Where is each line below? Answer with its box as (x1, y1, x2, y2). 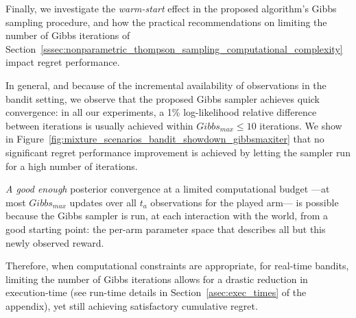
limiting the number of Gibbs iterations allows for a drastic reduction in (5, 271, 308, 286)
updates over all (69, 195, 137, 209)
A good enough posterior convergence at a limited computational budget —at (5, 182, 330, 196)
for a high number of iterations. (5, 158, 138, 173)
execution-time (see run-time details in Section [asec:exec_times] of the (5, 285, 307, 299)
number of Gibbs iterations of (5, 28, 130, 42)
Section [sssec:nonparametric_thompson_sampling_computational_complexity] (5, 41, 343, 56)
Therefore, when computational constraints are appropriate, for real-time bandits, (5, 258, 349, 273)
